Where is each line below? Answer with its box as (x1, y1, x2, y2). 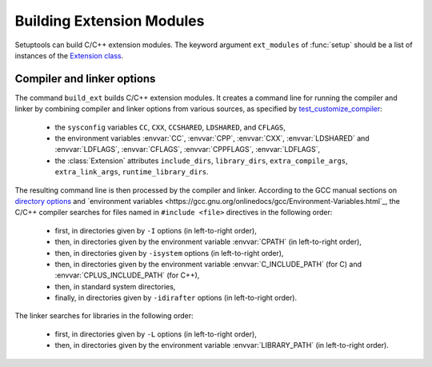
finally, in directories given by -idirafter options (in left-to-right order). (54, 293, 298, 303)
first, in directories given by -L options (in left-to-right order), (54, 329, 258, 339)
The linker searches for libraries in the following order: (14, 311, 194, 321)
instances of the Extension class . (14, 50, 124, 60)
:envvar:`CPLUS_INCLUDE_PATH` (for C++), (54, 270, 200, 280)
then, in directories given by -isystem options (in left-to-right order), (54, 248, 284, 257)
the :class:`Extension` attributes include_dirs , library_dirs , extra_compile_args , (54, 156, 348, 166)
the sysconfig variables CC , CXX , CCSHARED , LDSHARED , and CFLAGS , (54, 122, 286, 132)
